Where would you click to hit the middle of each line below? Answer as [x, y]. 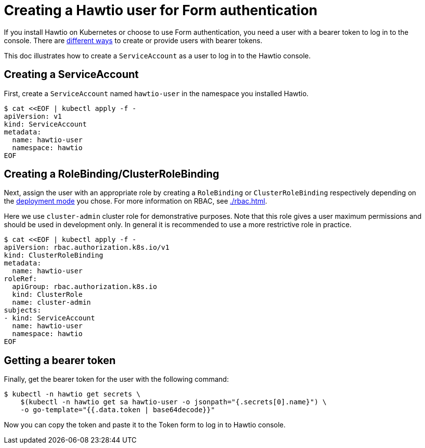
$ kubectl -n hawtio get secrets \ [72, 394]
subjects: [23, 310]
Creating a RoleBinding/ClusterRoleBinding [112, 174]
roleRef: [21, 279]
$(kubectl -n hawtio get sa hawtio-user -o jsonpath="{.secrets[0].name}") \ [173, 402]
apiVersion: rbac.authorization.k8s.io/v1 [87, 248]
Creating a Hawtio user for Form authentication [161, 10]
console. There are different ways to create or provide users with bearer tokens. [133, 40]
